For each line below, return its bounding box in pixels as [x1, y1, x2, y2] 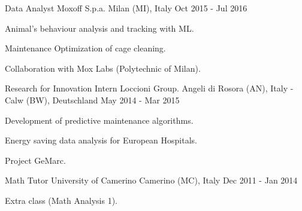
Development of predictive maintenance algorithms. [5, 114, 194, 126]
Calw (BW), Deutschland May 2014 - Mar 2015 [5, 93, 180, 106]
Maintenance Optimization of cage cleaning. [5, 42, 166, 54]
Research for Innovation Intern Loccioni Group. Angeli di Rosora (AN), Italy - [5, 82, 294, 94]
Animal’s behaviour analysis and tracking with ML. [5, 22, 194, 34]
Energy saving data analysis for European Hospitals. [5, 134, 197, 146]
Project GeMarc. [5, 154, 66, 166]
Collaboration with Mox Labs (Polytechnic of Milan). [5, 62, 201, 74]
